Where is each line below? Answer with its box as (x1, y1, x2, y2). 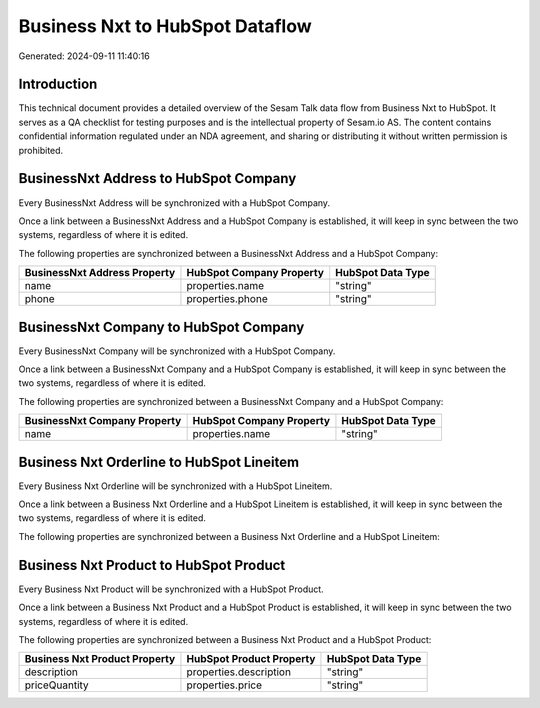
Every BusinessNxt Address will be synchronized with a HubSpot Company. (18, 196, 330, 209)
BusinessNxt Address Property (24, 266, 176, 280)
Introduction (18, 76, 98, 93)
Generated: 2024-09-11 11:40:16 (18, 50, 150, 62)
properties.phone (186, 292, 269, 306)
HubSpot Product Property (186, 652, 316, 666)
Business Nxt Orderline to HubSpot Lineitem (18, 453, 300, 470)
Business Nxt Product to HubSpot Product (18, 556, 286, 574)
